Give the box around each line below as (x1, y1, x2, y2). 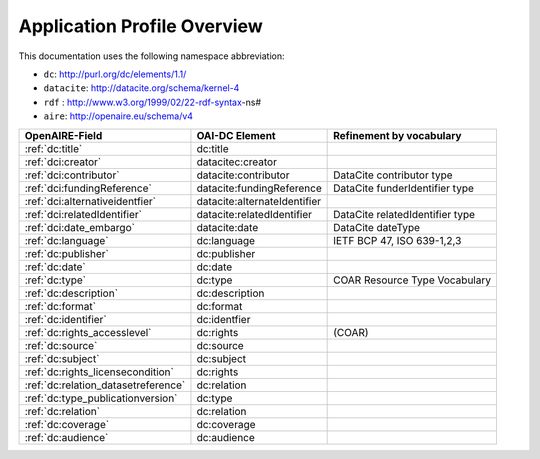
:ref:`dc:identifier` (24, 312, 107, 326)
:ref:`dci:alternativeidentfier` (24, 194, 157, 208)
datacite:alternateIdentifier (196, 194, 322, 208)
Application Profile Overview (18, 15, 264, 37)
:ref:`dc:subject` (24, 351, 100, 365)
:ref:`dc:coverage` (24, 417, 110, 431)
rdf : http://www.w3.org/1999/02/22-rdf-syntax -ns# (43, 96, 262, 108)
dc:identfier (196, 312, 251, 326)
